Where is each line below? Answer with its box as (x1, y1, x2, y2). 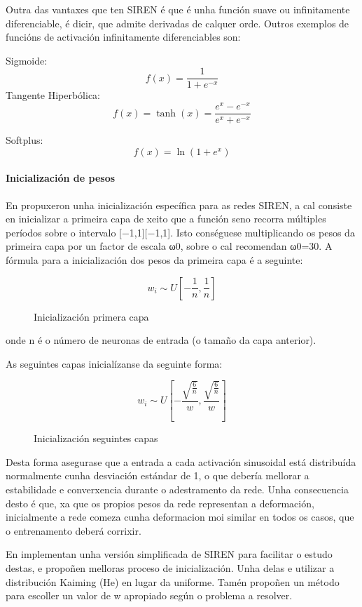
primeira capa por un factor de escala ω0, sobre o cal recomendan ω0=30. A (6, 239, 333, 253)
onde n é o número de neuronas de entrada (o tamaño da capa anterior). (6, 333, 316, 347)
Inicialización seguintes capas (34, 431, 158, 446)
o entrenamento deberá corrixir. (6, 523, 141, 538)
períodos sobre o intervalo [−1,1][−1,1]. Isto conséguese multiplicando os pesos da (6, 225, 355, 239)
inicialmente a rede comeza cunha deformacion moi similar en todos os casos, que (6, 509, 354, 524)
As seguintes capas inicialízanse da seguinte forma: (6, 356, 223, 371)
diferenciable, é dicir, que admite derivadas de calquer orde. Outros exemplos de (6, 15, 349, 30)
